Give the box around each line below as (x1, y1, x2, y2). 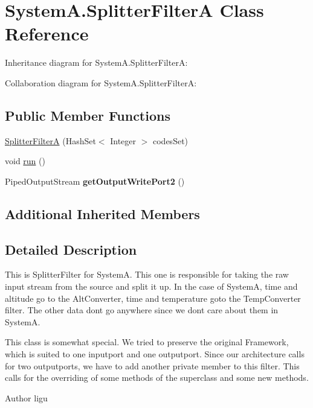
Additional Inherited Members (5, 204, 200, 223)
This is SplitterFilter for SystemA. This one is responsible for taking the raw (5, 268, 289, 281)
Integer (110, 134, 137, 147)
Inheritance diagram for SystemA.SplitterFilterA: (5, 56, 188, 69)
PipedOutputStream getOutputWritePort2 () (5, 174, 185, 187)
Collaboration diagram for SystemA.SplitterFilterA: (5, 76, 197, 89)
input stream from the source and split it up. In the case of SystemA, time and (5, 280, 298, 293)
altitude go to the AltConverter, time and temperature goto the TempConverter (5, 292, 301, 304)
